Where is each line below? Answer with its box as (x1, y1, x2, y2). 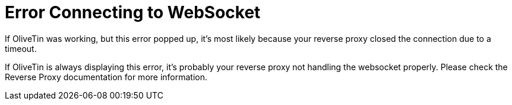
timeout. (5, 43, 37, 54)
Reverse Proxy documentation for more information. (5, 71, 208, 82)
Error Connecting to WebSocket (5, 2, 261, 22)
